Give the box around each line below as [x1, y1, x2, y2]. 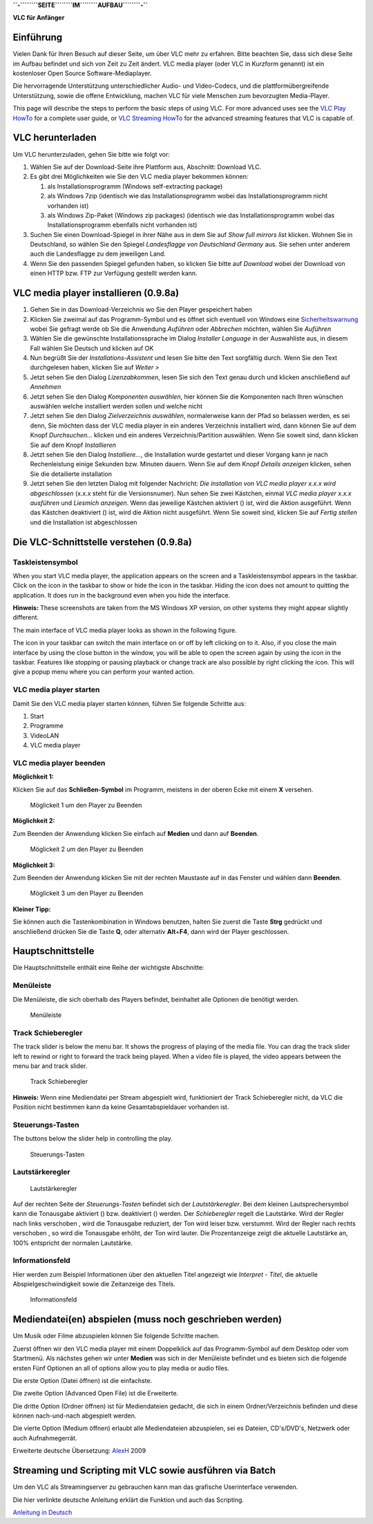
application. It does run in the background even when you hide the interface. [12, 591, 231, 599]
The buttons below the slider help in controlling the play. [12, 1134, 173, 1143]
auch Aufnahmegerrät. [12, 1433, 77, 1442]
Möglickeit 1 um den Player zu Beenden [30, 801, 142, 810]
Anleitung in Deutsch [12, 1508, 73, 1516]
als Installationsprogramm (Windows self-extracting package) [47, 182, 223, 190]
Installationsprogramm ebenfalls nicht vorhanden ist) [47, 221, 198, 229]
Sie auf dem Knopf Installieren [30, 441, 117, 449]
